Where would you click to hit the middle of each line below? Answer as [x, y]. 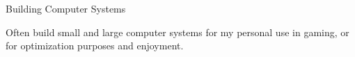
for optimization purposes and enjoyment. [95, 46]
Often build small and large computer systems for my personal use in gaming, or [177, 32]
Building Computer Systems [66, 8]
